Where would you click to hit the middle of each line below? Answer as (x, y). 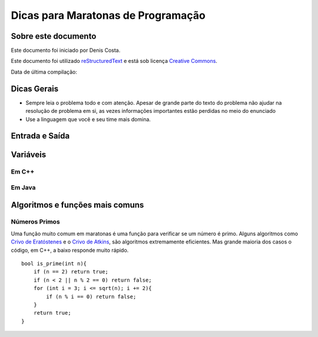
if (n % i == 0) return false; (91, 296)
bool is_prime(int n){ (54, 264)
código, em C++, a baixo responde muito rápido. (70, 250)
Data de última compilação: (44, 72)
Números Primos (35, 222)
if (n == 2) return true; (71, 272)
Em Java (23, 187)
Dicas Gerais (35, 89)
